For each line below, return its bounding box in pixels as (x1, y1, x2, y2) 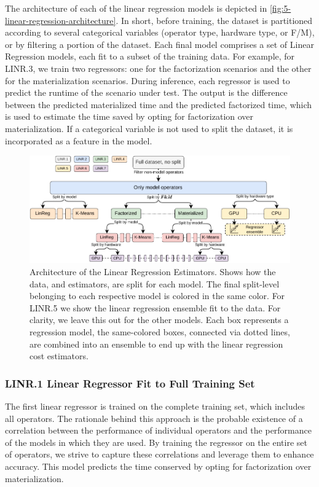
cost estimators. (30, 349, 89, 362)
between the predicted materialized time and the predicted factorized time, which (5, 98, 312, 111)
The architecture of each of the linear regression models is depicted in (5, 2, 267, 14)
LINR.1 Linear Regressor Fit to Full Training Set (5, 375, 255, 391)
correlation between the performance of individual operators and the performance (5, 424, 312, 437)
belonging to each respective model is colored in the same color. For (30, 289, 285, 302)
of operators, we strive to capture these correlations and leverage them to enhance (5, 448, 314, 461)
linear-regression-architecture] (5, 14, 116, 26)
